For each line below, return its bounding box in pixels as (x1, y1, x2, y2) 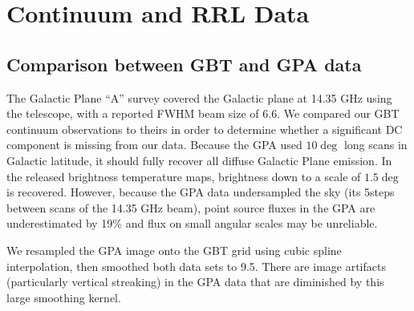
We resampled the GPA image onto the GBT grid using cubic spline (6, 241, 342, 258)
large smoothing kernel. (6, 289, 121, 305)
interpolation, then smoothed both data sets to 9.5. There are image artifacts (6, 257, 386, 274)
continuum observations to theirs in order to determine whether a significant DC (6, 120, 403, 137)
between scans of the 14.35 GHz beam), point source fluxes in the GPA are (6, 199, 375, 216)
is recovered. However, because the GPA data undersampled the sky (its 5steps (6, 184, 395, 200)
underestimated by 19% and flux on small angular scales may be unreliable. (6, 215, 378, 232)
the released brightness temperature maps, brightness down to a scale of (6, 168, 361, 184)
